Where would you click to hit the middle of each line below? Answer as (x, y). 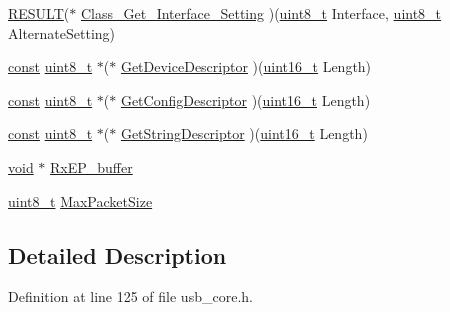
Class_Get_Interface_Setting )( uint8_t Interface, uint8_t (261, 13)
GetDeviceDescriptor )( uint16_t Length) (246, 66)
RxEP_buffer (91, 166)
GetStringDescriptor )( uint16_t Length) (244, 133)
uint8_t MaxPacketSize (80, 200)
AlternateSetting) (62, 32)
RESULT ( (39, 13)
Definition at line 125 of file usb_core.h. (130, 296)
